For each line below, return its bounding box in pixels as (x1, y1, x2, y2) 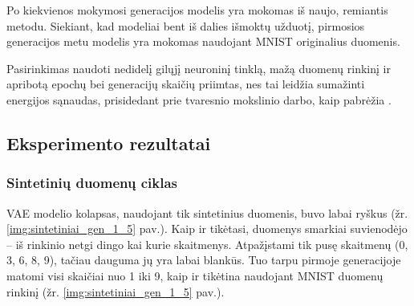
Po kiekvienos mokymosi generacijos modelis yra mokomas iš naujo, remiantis (6, 2, 388, 18)
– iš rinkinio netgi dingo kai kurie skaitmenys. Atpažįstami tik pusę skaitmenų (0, (6, 235, 408, 252)
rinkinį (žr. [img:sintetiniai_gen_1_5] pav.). (6, 283, 225, 300)
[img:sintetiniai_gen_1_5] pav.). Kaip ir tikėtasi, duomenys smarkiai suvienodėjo (6, 220, 408, 237)
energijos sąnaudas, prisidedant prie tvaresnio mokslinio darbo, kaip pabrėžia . (6, 91, 392, 108)
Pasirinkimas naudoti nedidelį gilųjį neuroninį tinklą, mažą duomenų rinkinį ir (6, 59, 391, 76)
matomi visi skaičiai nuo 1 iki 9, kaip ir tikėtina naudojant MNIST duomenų (6, 267, 384, 284)
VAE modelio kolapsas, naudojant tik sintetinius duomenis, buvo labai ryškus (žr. (6, 204, 408, 221)
